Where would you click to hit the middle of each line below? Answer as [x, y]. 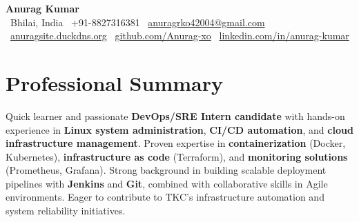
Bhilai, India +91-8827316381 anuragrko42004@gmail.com [137, 22]
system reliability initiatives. [66, 211]
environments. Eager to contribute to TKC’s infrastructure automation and [165, 197]
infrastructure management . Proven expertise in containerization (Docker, [176, 143]
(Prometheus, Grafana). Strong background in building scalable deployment [166, 170]
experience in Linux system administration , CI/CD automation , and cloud [179, 129]
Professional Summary [114, 82]
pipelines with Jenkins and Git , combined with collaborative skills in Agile [167, 183]
